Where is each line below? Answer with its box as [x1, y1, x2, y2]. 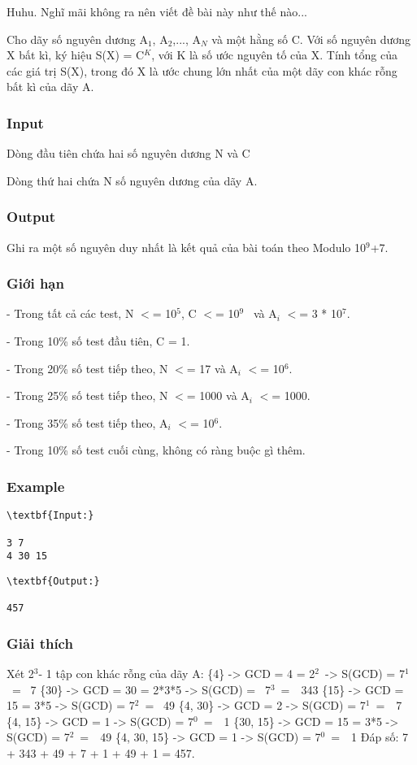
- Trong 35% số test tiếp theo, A [7, 414, 168, 431]
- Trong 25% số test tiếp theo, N [7, 387, 168, 404]
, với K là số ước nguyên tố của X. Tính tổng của [151, 46, 397, 63]
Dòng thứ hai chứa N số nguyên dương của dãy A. [7, 172, 258, 189]
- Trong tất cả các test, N [7, 305, 134, 322]
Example [7, 476, 65, 496]
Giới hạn [7, 273, 64, 293]
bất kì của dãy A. [7, 78, 94, 95]
